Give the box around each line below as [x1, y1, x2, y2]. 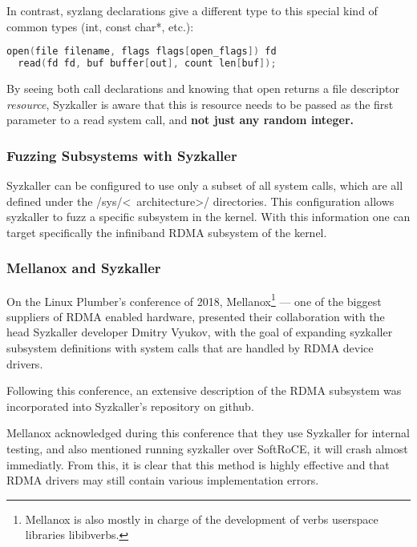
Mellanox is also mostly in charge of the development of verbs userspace [25, 510, 379, 527]
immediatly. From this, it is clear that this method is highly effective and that [6, 456, 390, 473]
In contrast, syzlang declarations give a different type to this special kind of [6, 2, 378, 18]
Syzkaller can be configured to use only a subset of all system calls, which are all [6, 176, 403, 193]
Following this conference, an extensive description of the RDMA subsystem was [6, 382, 402, 399]
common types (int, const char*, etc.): [6, 18, 194, 34]
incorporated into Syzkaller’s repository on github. [6, 397, 254, 414]
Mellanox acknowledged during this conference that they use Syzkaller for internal [6, 424, 410, 441]
